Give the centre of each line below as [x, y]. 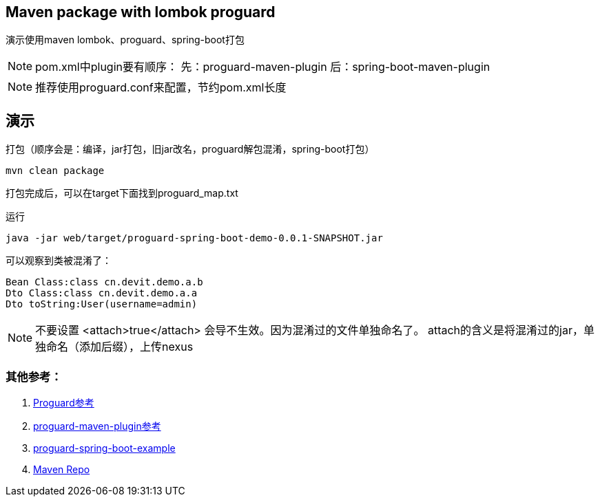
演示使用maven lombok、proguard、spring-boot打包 [125, 40]
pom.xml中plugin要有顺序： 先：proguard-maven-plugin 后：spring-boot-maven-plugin [263, 67]
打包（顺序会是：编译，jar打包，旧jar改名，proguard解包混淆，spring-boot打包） [190, 149]
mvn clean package [55, 171]
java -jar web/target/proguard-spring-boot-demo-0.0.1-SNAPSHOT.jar [194, 238]
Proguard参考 [64, 403]
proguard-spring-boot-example [104, 448]
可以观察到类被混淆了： [59, 261]
